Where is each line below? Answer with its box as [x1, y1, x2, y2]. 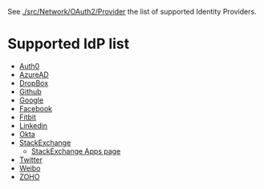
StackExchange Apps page [30, 146, 121, 155]
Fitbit [18, 112, 37, 122]
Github [18, 86, 42, 96]
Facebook [18, 103, 53, 113]
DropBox [18, 78, 49, 87]
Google [18, 95, 44, 105]
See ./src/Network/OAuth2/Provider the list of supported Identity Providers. [7, 7, 258, 16]
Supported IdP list [7, 35, 130, 53]
